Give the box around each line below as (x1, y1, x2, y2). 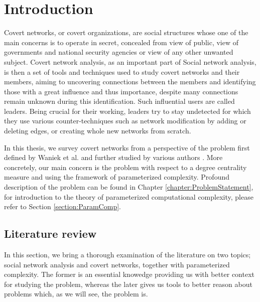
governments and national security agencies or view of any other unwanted (4, 47, 233, 57)
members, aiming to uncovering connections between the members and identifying (4, 76, 256, 87)
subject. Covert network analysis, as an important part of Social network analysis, (4, 56, 256, 67)
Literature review (4, 226, 97, 241)
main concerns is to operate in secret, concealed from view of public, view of (4, 37, 239, 47)
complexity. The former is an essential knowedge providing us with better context (4, 269, 254, 279)
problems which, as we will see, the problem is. (4, 288, 148, 299)
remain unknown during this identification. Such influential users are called (4, 96, 235, 106)
